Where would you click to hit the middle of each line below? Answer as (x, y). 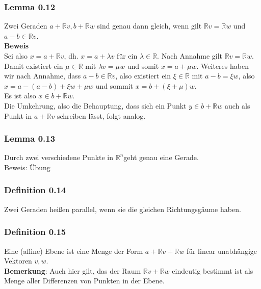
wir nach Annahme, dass (43, 76)
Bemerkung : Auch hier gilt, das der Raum (73, 270)
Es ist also (20, 96)
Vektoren (18, 261)
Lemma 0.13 (30, 138)
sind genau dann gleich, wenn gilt (149, 26)
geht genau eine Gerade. (161, 157)
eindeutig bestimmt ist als (213, 270)
